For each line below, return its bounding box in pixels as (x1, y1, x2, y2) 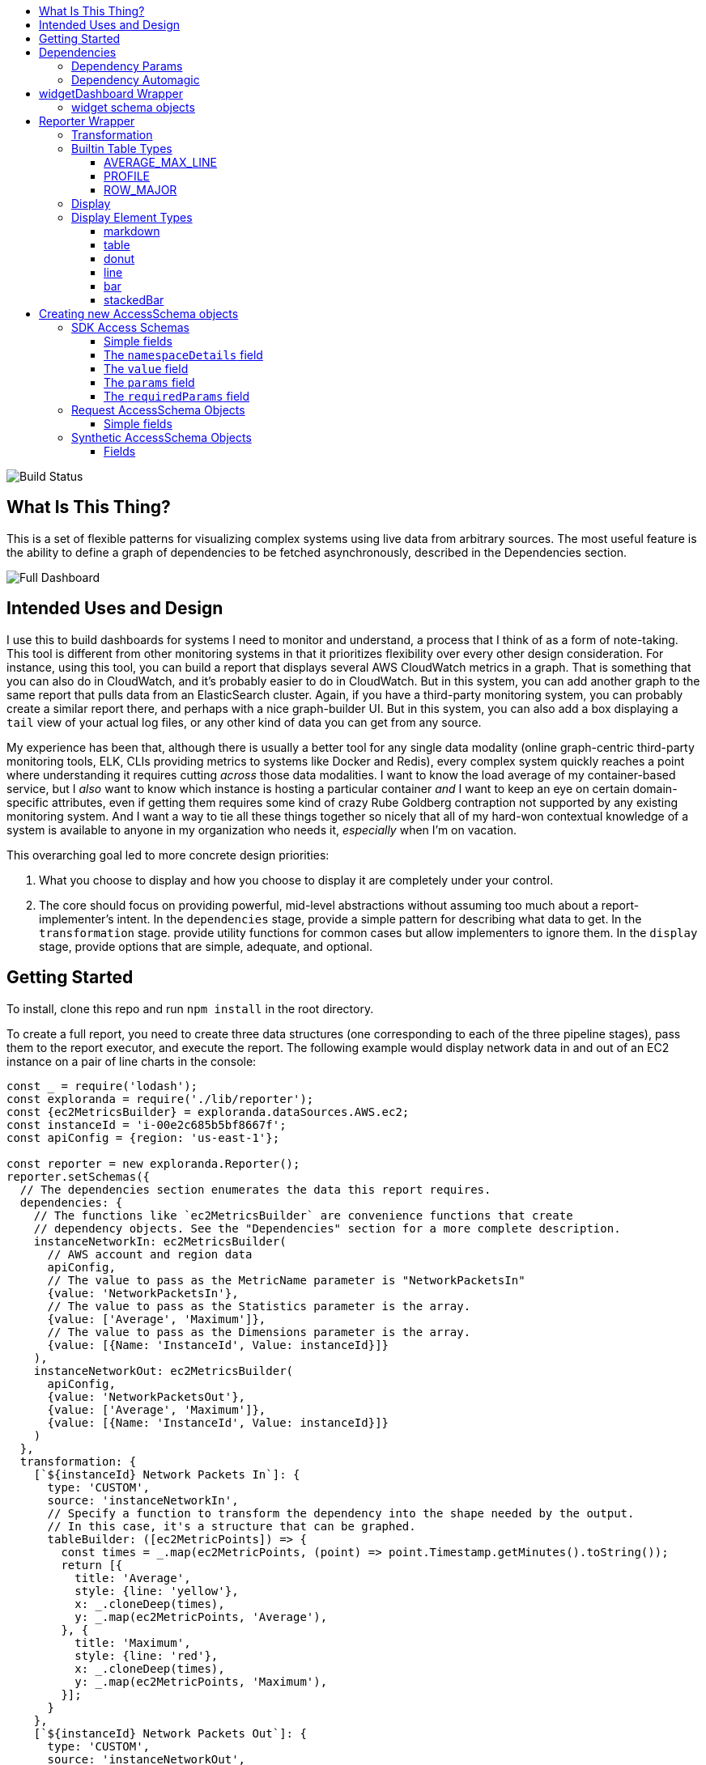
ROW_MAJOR (104, 183, 177, 197)
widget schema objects (71, 100, 195, 114)
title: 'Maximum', (74, 1636, 191, 1649)
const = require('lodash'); (6, 1079, 198, 1093)
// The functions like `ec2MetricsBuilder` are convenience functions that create (33, 1208, 573, 1222)
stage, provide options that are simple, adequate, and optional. (39, 939, 373, 953)
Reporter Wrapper (39, 114, 135, 128)
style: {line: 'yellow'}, (74, 1584, 239, 1597)
